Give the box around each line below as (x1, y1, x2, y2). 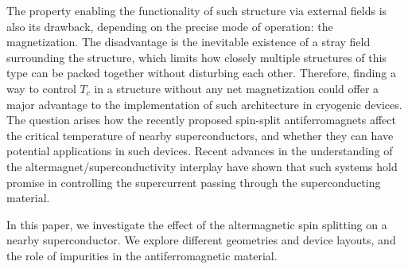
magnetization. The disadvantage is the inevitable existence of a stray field (6, 33, 371, 50)
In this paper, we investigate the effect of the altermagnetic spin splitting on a (6, 216, 387, 232)
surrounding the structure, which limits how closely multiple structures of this (6, 49, 387, 65)
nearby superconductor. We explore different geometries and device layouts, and (6, 232, 396, 248)
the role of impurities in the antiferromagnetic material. (6, 247, 278, 263)
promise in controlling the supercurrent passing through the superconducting (6, 173, 381, 190)
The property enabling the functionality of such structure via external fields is (6, 2, 387, 18)
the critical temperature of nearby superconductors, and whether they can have (6, 127, 394, 143)
